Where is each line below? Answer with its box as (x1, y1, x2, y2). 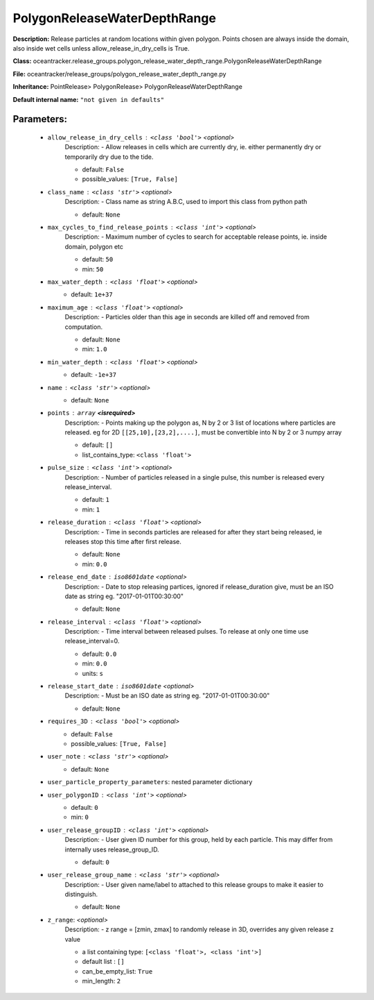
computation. (64, 323, 103, 331)
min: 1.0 (82, 345, 107, 353)
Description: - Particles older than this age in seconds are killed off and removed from (64, 313, 310, 321)
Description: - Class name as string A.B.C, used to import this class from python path (64, 198, 308, 206)
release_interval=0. (64, 637, 120, 645)
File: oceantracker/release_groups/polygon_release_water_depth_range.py (12, 69, 226, 78)
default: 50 (82, 255, 114, 264)
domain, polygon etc (64, 242, 124, 251)
